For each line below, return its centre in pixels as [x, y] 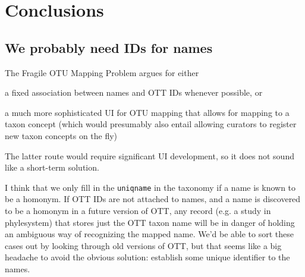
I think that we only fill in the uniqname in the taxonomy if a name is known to [150, 187]
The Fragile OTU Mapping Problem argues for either [102, 72]
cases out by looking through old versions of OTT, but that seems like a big [143, 245]
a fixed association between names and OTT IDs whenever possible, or [134, 92]
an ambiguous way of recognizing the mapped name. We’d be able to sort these [150, 234]
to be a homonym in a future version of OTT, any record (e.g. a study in [138, 210]
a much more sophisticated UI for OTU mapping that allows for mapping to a [147, 112]
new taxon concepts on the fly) [61, 135]
